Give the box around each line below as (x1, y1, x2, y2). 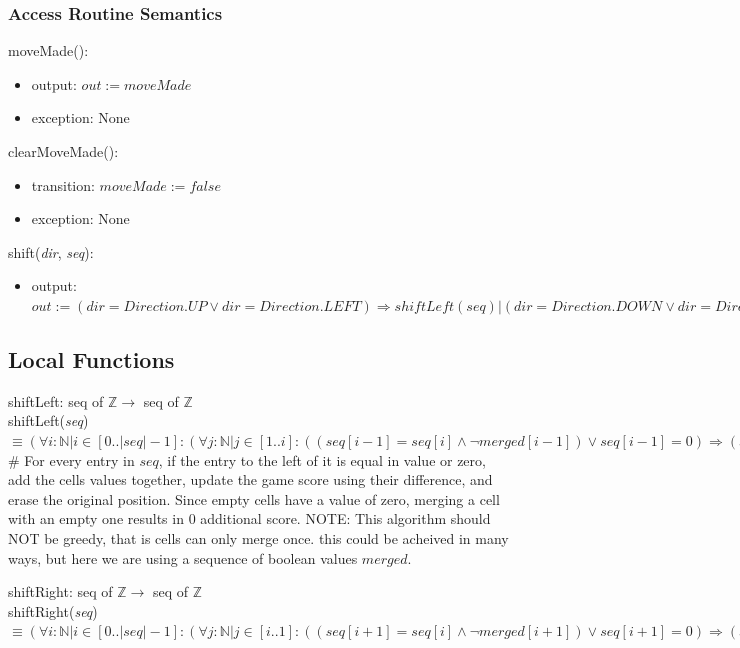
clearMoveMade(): (8, 141, 119, 161)
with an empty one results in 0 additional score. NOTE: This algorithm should (8, 508, 491, 529)
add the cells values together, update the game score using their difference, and (8, 469, 493, 490)
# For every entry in (8, 449, 135, 470)
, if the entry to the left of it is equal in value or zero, (158, 449, 486, 470)
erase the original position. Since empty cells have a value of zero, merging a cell (8, 488, 500, 509)
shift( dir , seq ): (8, 241, 94, 262)
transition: (31, 174, 95, 195)
